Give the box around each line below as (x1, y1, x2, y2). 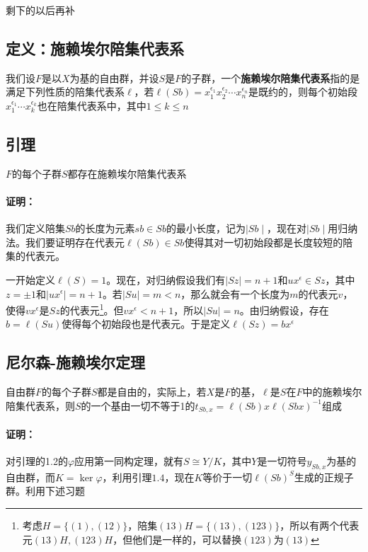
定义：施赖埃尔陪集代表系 (6, 37, 184, 59)
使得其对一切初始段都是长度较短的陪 (184, 234, 353, 249)
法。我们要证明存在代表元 (6, 234, 125, 249)
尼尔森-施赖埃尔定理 (6, 351, 146, 373)
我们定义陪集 (6, 221, 65, 236)
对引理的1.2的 (6, 454, 68, 468)
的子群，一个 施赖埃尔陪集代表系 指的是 (181, 70, 360, 85)
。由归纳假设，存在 (239, 302, 329, 317)
